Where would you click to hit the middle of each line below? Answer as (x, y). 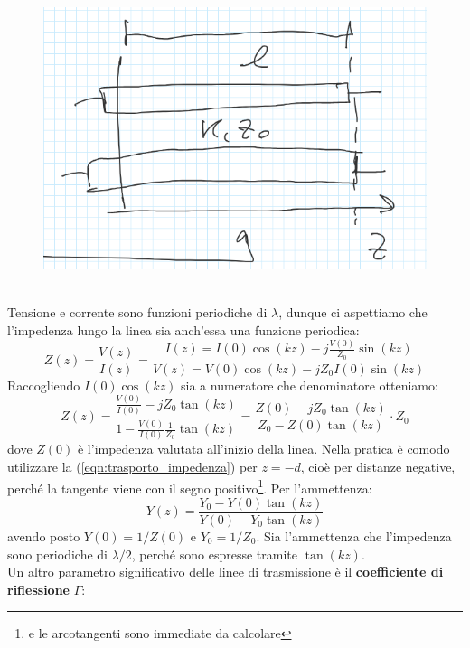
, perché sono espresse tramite (214, 554)
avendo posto (44, 535)
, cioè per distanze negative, (378, 467)
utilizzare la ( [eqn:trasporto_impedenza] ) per (132, 467)
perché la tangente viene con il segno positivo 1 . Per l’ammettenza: (190, 486)
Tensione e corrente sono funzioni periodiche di (137, 311)
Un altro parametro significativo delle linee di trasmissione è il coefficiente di (226, 572)
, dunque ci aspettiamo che (353, 311)
